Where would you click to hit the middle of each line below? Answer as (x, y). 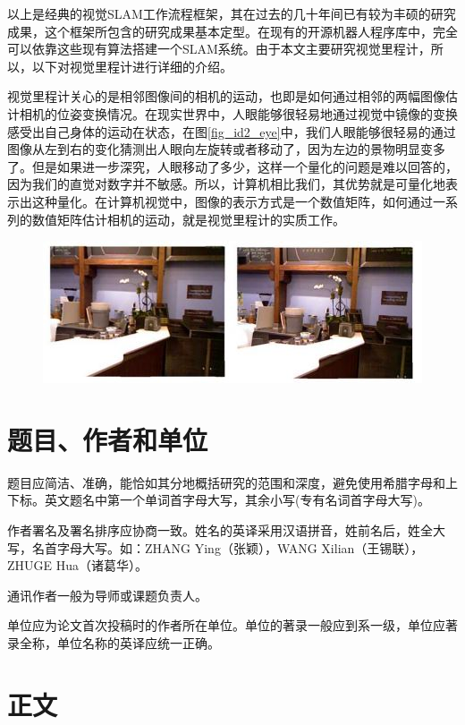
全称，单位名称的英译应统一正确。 (119, 643)
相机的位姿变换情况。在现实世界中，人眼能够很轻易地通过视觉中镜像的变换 (238, 113)
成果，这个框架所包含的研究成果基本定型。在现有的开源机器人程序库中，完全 (232, 31)
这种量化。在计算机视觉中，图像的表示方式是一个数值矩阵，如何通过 (232, 201)
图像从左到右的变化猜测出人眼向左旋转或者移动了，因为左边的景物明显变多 (226, 149)
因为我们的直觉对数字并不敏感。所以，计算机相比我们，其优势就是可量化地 (226, 184)
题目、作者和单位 (108, 439)
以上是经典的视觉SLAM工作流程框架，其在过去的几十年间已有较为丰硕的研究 (232, 13)
